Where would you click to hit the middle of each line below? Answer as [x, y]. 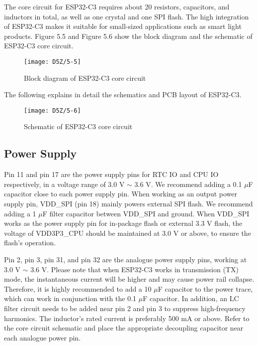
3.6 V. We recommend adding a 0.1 [188, 184]
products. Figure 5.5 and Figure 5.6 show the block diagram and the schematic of [128, 36]
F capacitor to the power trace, [205, 288]
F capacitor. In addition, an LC [191, 298]
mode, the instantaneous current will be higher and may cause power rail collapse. [129, 279]
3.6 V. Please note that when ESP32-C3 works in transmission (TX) [134, 269]
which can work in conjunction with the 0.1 [70, 298]
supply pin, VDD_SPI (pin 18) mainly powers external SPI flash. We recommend [129, 204]
